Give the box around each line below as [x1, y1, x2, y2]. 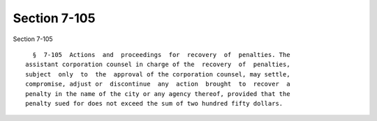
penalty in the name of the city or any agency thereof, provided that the [25, 90, 290, 97]
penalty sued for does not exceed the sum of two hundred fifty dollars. [25, 99, 283, 107]
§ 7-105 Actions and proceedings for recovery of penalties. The [32, 51, 290, 58]
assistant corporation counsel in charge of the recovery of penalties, [25, 60, 290, 69]
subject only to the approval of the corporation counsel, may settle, [25, 70, 290, 78]
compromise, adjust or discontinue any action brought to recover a [25, 80, 290, 88]
